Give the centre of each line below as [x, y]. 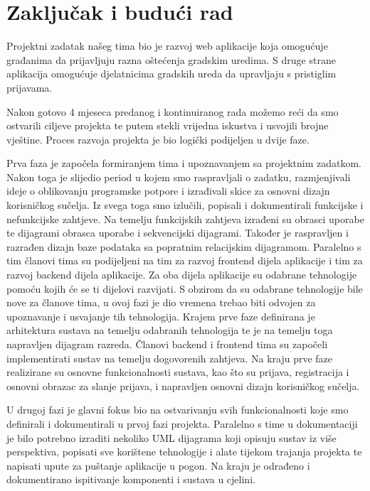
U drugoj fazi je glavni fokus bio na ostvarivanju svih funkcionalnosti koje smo [178, 410]
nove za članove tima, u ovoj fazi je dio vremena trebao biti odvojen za [161, 302]
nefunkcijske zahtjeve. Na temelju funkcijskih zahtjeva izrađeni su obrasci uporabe [185, 218]
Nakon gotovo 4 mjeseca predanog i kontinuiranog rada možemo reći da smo [173, 111]
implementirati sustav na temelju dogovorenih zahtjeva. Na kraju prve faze [170, 358]
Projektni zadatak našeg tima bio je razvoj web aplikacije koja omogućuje [167, 46]
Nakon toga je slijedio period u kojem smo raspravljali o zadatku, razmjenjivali [179, 177]
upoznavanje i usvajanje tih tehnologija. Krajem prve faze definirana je [161, 316]
